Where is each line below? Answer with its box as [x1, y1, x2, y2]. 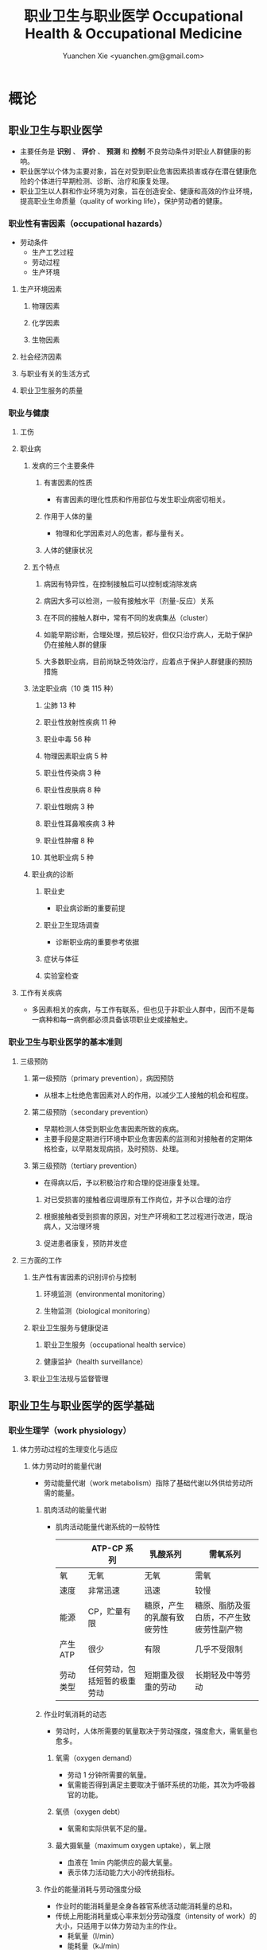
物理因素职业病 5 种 [43, 751, 108, 761]
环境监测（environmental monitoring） [43, 1289, 169, 1298]
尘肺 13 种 [43, 701, 76, 710]
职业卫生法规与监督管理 [31, 1373, 109, 1383]
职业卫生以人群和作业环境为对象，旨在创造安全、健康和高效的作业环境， [19, 186, 257, 196]
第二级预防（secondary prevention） [31, 1107, 153, 1116]
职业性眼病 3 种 [43, 802, 94, 812]
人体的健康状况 [43, 546, 93, 555]
